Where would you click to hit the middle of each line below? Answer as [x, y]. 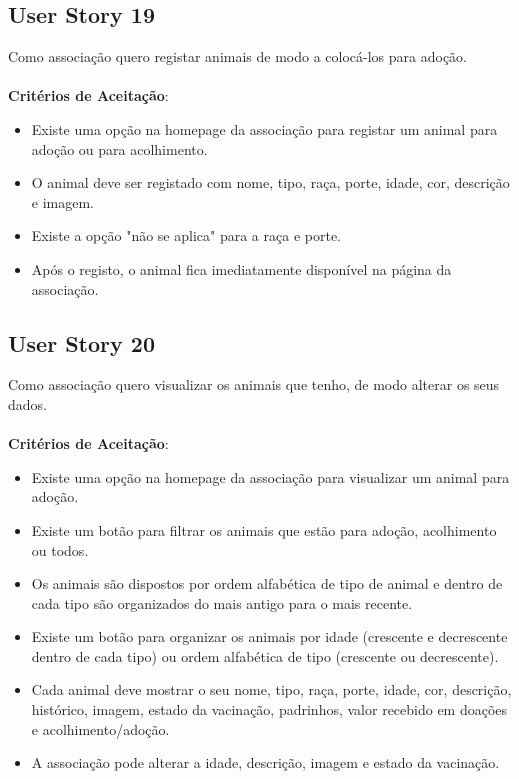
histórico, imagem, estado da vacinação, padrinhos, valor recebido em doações [269, 709]
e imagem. [62, 201]
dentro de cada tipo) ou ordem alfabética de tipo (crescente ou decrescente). [265, 655]
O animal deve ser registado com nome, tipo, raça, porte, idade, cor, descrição [270, 182]
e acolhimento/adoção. [100, 728]
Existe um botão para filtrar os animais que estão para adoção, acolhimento [264, 529]
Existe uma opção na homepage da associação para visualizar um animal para [270, 476]
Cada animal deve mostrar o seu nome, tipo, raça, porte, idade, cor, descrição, [271, 689]
